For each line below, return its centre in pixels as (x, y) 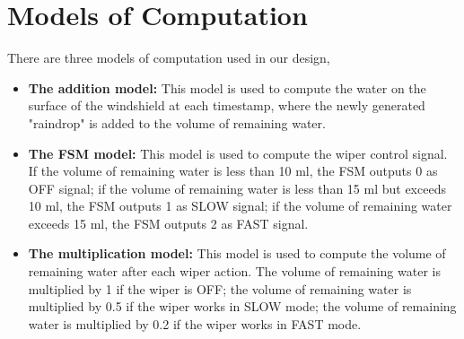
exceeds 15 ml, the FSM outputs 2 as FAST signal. (168, 223)
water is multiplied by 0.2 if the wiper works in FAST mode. (195, 323)
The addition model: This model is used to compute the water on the (227, 87)
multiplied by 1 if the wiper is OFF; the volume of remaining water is (220, 288)
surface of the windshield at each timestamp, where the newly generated (227, 105)
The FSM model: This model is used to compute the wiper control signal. (238, 153)
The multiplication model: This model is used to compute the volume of (237, 253)
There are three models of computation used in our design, (169, 58)
